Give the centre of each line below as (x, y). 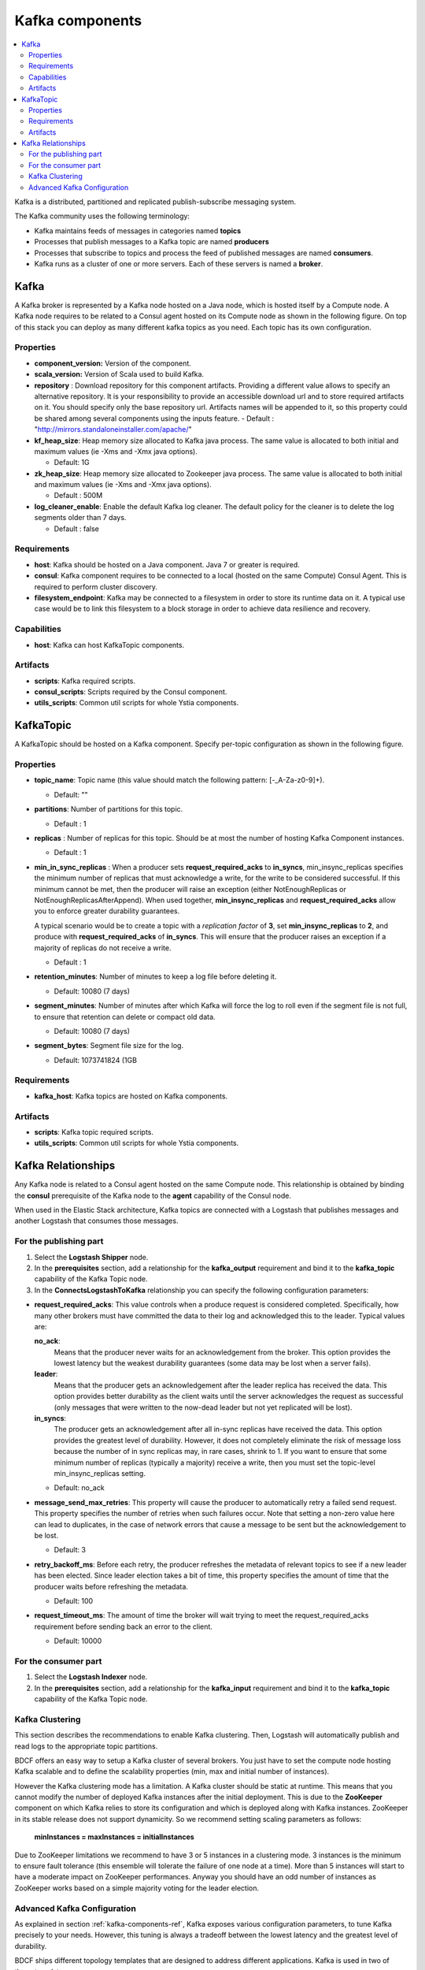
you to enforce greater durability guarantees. (107, 911)
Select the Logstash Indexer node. (91, 1677)
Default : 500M (78, 496)
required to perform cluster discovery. (96, 586)
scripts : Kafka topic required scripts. (94, 1132)
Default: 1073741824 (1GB (96, 1060)
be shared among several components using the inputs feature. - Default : (154, 418)
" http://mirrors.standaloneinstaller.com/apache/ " (113, 429)
